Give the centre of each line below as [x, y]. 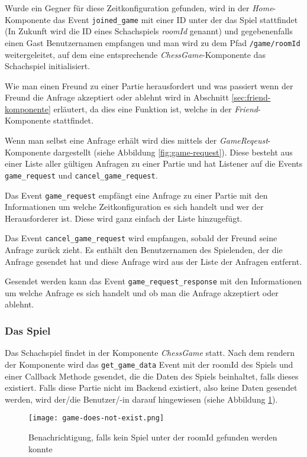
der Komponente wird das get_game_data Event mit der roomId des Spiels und [149, 364]
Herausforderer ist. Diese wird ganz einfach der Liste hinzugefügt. [124, 218]
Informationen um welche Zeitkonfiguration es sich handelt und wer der [134, 207]
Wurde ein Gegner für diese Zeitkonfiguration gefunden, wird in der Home [139, 8]
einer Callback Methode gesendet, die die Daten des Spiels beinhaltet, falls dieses [152, 376]
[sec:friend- [251, 97]
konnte [41, 448]
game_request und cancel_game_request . [81, 175]
